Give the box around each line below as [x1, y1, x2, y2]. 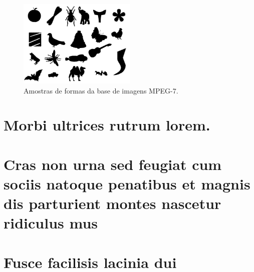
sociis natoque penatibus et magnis [4, 173, 250, 193]
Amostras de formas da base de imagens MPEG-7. [24, 85, 178, 95]
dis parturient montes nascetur [4, 193, 221, 213]
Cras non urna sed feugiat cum [4, 153, 222, 174]
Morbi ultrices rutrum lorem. [4, 114, 210, 135]
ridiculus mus [4, 212, 98, 233]
